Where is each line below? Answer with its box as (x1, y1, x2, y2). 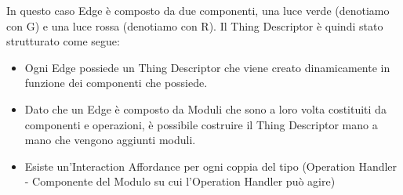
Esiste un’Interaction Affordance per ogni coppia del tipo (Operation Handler (24, 157, 398, 174)
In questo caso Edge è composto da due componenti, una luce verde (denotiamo (6, 2, 390, 18)
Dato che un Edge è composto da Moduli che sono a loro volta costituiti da (24, 100, 387, 117)
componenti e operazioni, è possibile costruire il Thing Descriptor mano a (24, 116, 378, 132)
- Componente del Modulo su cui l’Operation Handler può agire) (24, 173, 336, 190)
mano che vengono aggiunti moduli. (24, 132, 196, 148)
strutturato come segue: (6, 33, 120, 49)
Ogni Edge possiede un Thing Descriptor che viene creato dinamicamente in (24, 59, 390, 75)
